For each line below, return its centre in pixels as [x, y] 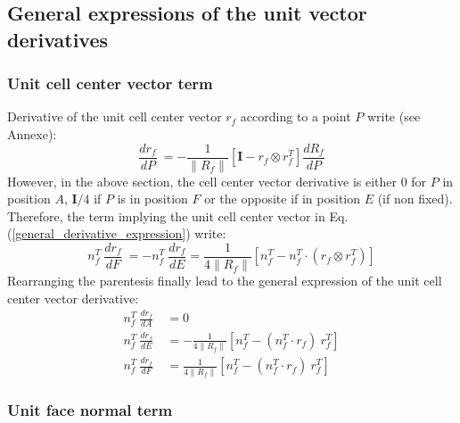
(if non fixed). [415, 199]
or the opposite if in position [283, 199]
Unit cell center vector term [110, 83]
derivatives [58, 39]
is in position [152, 199]
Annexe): [32, 133]
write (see [394, 116]
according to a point [296, 116]
